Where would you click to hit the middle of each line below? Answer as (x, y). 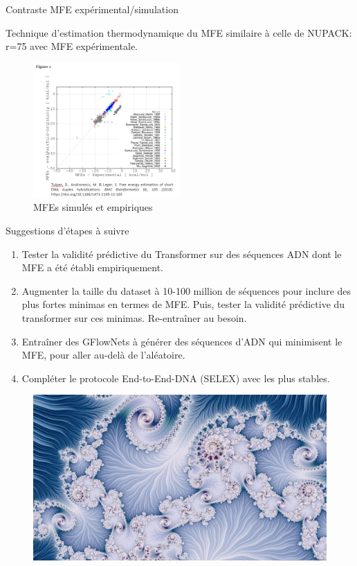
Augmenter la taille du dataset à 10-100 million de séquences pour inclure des (186, 290)
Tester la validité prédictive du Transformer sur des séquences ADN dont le (182, 254)
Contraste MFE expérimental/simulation (92, 9)
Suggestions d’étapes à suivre (67, 231)
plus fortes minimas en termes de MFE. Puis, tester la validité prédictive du (183, 304)
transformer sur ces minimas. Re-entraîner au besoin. (134, 318)
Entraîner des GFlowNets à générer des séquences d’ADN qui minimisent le (182, 341)
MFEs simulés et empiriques (93, 207)
